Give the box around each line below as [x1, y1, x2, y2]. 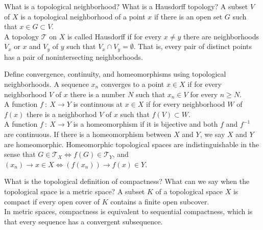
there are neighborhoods [183, 31, 259, 41]
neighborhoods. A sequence [4, 79, 89, 89]
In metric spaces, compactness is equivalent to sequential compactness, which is [4, 206, 253, 217]
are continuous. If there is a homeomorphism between [4, 128, 172, 139]
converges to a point [101, 79, 164, 89]
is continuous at [73, 99, 123, 109]
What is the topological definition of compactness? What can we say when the [4, 176, 250, 187]
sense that [4, 149, 36, 159]
